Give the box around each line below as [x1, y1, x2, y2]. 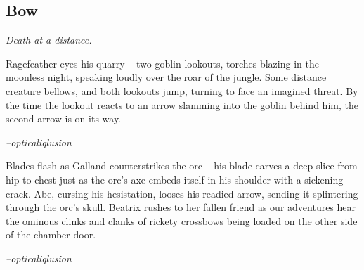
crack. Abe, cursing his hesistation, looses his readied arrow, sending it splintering [6, 186, 358, 200]
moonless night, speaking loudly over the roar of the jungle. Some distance [6, 70, 327, 84]
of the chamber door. [6, 227, 96, 242]
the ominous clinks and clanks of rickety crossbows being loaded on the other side [6, 213, 358, 228]
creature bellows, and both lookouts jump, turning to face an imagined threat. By [6, 83, 358, 98]
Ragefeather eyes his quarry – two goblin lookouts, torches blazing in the [6, 56, 319, 70]
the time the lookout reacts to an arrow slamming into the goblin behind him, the [6, 97, 358, 112]
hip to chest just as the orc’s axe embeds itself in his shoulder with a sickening [6, 172, 344, 186]
